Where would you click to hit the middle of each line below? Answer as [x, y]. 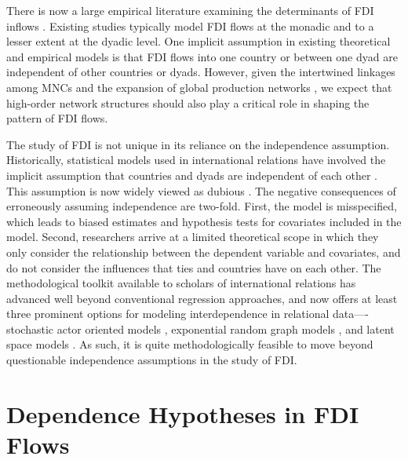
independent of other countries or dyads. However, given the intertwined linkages [201, 72]
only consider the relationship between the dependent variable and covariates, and [204, 252]
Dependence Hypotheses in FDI [183, 413]
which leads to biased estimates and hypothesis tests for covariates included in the [204, 221]
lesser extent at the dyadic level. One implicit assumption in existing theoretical [199, 41]
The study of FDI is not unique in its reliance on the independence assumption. [198, 144]
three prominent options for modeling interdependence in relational [168, 314]
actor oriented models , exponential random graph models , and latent [226, 329]
